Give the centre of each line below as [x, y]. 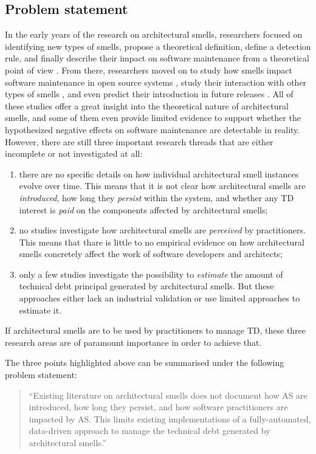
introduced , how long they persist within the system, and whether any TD [156, 197]
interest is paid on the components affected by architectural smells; [143, 209]
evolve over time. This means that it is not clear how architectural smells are [162, 186]
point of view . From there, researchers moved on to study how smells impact [149, 70]
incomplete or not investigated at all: [74, 153]
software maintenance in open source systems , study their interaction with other [156, 82]
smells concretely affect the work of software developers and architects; [151, 254]
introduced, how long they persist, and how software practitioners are [158, 407]
